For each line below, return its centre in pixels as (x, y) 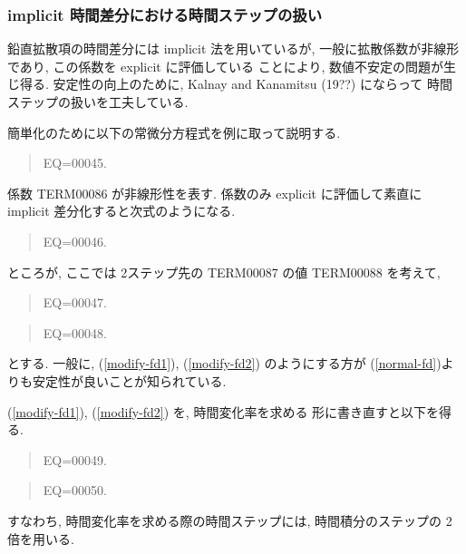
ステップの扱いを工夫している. (98, 102)
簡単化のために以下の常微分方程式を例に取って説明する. (174, 132)
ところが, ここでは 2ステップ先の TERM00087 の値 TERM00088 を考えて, (224, 272)
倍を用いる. (41, 538)
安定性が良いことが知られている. (129, 380)
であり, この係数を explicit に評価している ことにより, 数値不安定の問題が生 (232, 66)
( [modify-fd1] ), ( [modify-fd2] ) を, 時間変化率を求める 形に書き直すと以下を (223, 411)
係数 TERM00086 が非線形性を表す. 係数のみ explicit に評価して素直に (215, 193)
